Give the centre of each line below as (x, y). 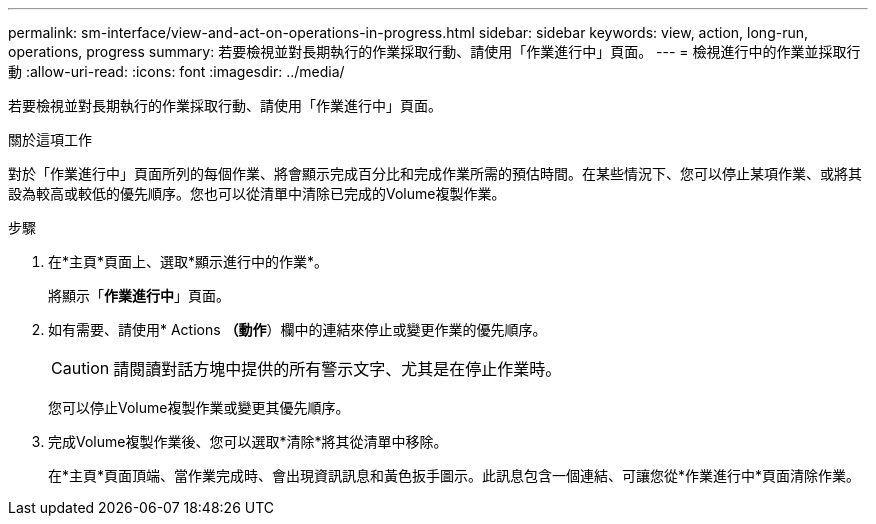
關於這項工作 (50, 139)
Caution (80, 368)
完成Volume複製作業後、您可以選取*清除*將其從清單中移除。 (248, 441)
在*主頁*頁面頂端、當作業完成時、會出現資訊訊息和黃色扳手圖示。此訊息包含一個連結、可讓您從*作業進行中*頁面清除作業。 (454, 475)
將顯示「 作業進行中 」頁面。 (139, 295)
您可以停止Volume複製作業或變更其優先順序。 (199, 407)
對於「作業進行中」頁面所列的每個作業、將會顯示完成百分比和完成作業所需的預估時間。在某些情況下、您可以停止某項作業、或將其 (435, 173)
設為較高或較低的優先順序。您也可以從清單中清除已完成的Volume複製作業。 (257, 193)
